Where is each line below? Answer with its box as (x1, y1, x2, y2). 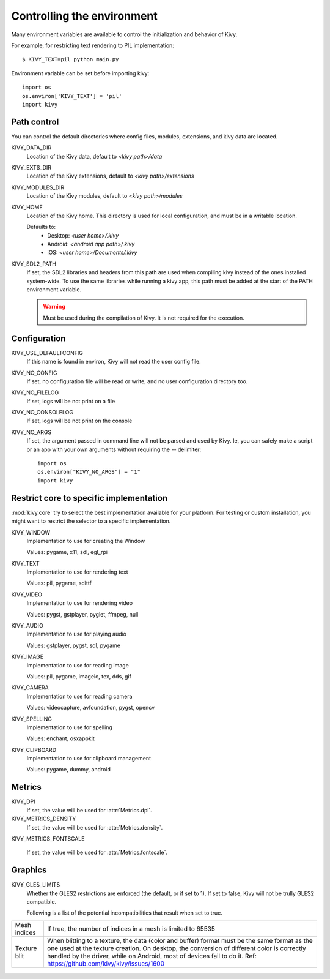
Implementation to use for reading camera (26, 692, 133, 700)
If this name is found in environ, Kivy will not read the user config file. (26, 358, 201, 366)
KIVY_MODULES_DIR (11, 184, 65, 191)
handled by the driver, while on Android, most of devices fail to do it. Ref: (46, 951, 257, 960)
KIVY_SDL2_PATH (11, 260, 56, 268)
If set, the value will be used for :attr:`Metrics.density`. (26, 823, 163, 831)
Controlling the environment (11, 9, 158, 23)
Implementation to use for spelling (26, 723, 112, 731)
